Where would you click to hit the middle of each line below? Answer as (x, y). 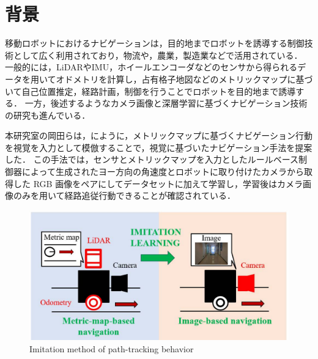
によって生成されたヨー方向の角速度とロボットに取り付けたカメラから (163, 172)
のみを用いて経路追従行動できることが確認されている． (124, 195)
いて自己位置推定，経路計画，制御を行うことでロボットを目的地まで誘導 (150, 91)
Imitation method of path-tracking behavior (112, 349)
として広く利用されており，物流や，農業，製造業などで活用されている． (158, 55)
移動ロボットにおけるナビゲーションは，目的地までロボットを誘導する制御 (155, 43)
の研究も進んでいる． (48, 115)
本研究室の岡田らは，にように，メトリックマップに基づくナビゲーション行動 (159, 135)
